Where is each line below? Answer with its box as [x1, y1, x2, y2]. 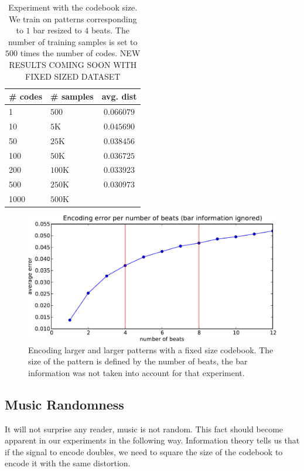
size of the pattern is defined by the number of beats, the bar [28, 355, 248, 367]
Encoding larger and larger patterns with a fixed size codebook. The [28, 343, 274, 356]
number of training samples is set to [8, 35, 138, 47]
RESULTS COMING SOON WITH [9, 58, 137, 70]
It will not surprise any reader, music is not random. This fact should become [5, 422, 283, 435]
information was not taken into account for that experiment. [28, 366, 245, 378]
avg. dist [101, 90, 137, 103]
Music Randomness [5, 395, 124, 413]
